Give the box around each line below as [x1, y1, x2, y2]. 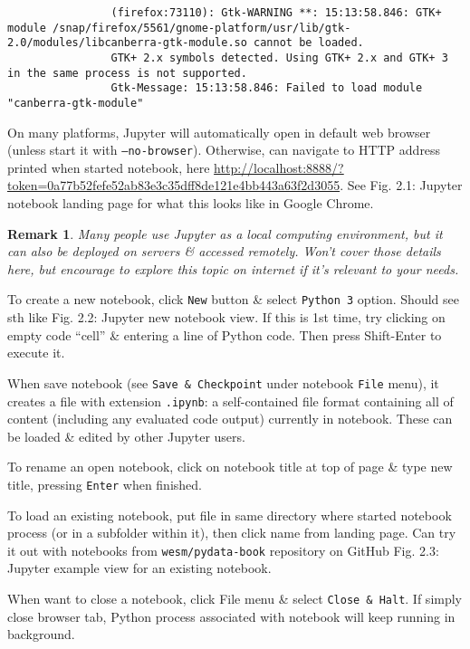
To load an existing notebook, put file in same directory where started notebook [7, 505, 452, 524]
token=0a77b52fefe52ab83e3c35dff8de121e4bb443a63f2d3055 [7, 176, 341, 195]
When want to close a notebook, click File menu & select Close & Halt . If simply [7, 589, 463, 608]
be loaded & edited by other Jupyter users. [7, 426, 245, 445]
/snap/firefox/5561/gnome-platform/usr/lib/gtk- [53, 21, 351, 34]
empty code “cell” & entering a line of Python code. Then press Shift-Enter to [7, 325, 442, 344]
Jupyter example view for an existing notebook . [7, 558, 272, 577]
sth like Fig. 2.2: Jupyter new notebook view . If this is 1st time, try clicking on [7, 308, 446, 327]
